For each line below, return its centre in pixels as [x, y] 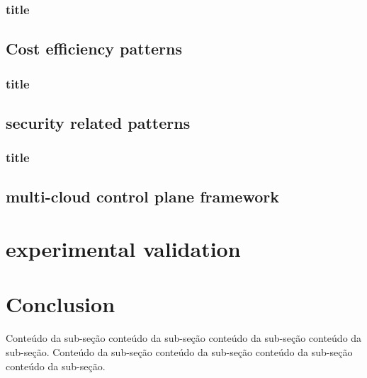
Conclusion [61, 304]
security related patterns [98, 122]
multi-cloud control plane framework [142, 196]
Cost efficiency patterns [94, 48]
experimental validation [123, 249]
